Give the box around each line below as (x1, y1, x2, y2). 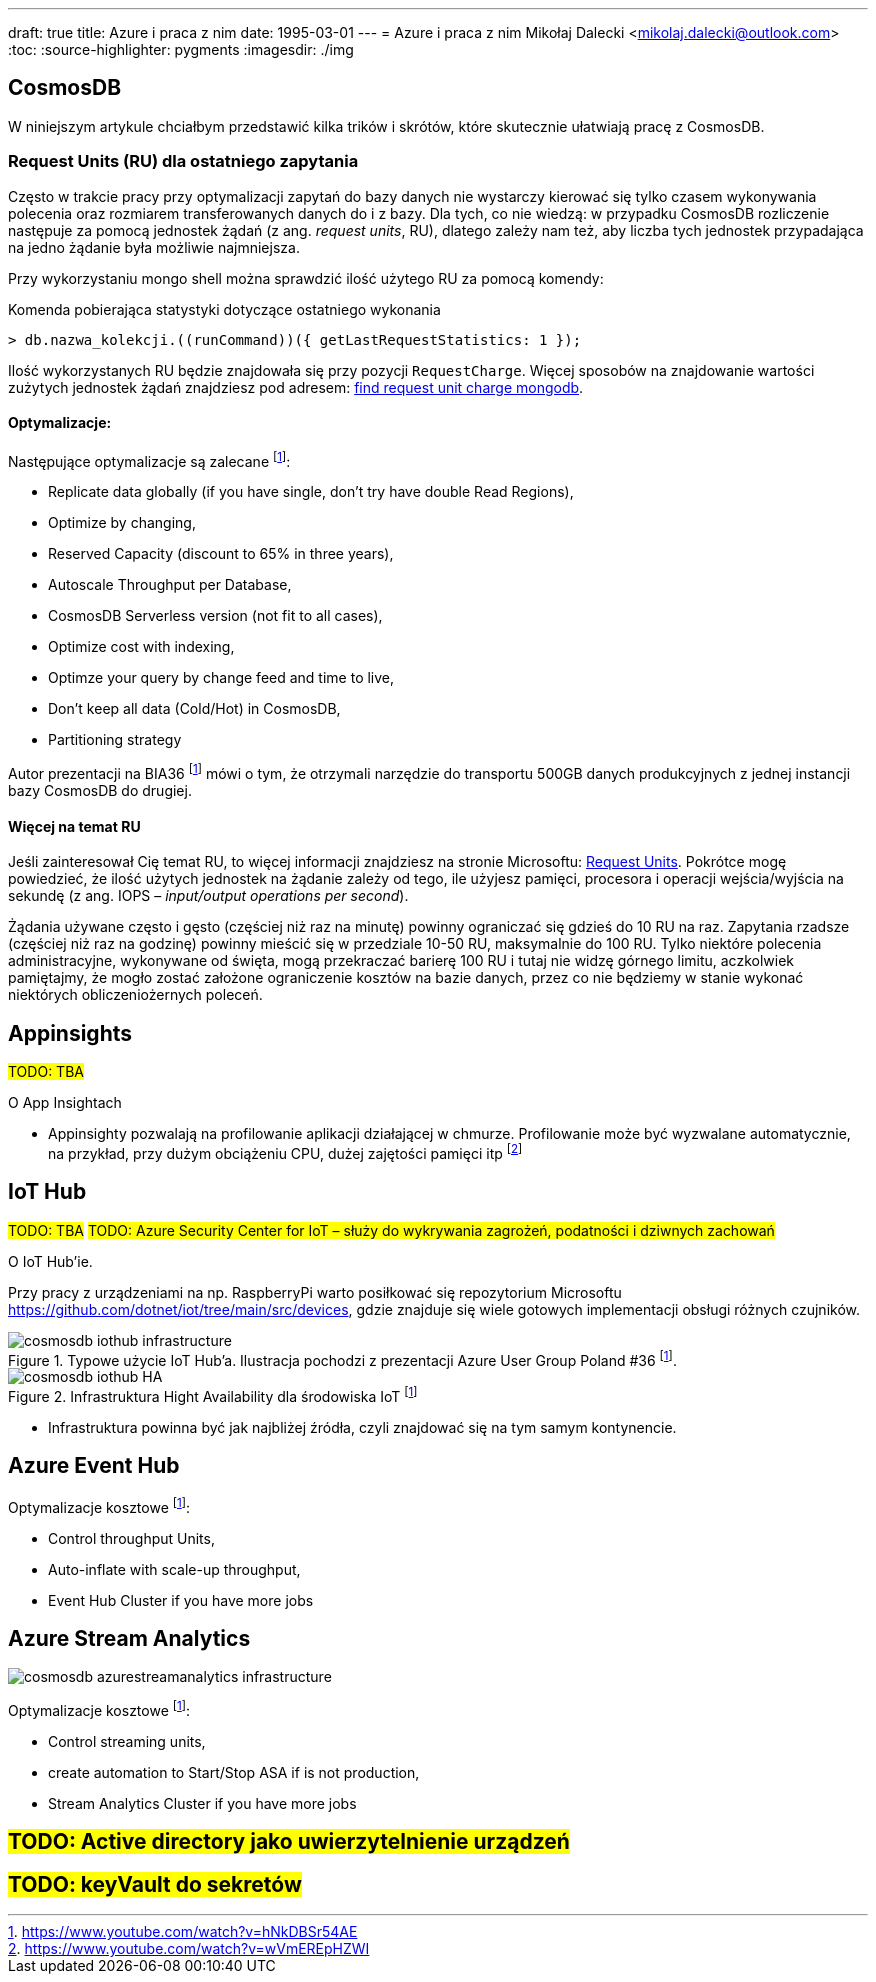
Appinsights (8, 1020, 133, 1046)
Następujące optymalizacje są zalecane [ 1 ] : (8, 449, 291, 470)
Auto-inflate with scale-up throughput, (48, 1560, 301, 1578)
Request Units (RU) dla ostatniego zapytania (8, 151, 359, 172)
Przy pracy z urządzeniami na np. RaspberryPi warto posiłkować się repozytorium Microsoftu (8, 1283, 622, 1301)
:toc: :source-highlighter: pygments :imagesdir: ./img (8, 41, 354, 58)
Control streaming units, (48, 1733, 206, 1750)
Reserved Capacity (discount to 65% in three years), (48, 545, 394, 563)
